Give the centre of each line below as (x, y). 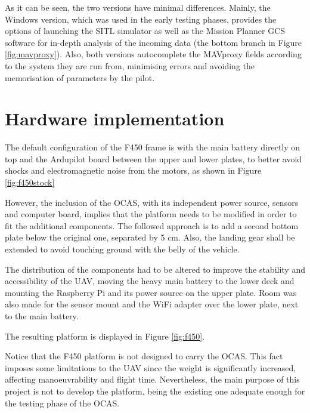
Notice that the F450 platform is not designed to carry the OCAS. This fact (144, 356)
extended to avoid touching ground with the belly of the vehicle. (122, 249)
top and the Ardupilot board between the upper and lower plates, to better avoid (154, 158)
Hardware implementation (115, 118)
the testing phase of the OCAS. (62, 403)
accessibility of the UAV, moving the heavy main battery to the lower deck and (150, 281)
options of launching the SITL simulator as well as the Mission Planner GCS (145, 31)
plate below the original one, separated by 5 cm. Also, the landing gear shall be (150, 237)
